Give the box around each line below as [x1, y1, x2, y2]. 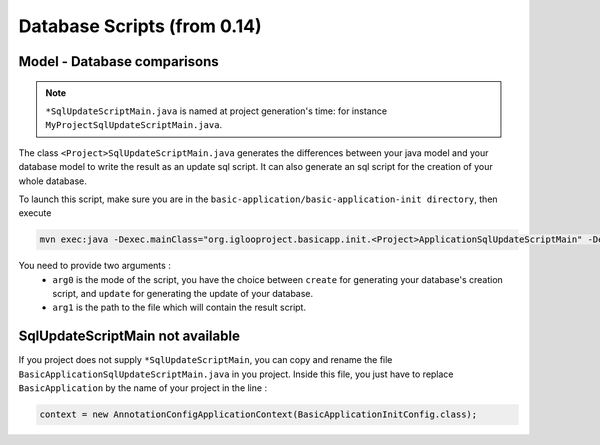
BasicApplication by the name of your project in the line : [18, 382, 268, 394]
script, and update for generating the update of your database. [52, 288, 314, 300]
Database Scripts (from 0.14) [18, 15, 262, 37]
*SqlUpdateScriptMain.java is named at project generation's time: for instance [45, 105, 388, 117]
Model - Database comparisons [18, 53, 219, 70]
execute [18, 207, 52, 219]
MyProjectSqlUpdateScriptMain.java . [45, 119, 223, 131]
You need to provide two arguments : [18, 260, 172, 272]
